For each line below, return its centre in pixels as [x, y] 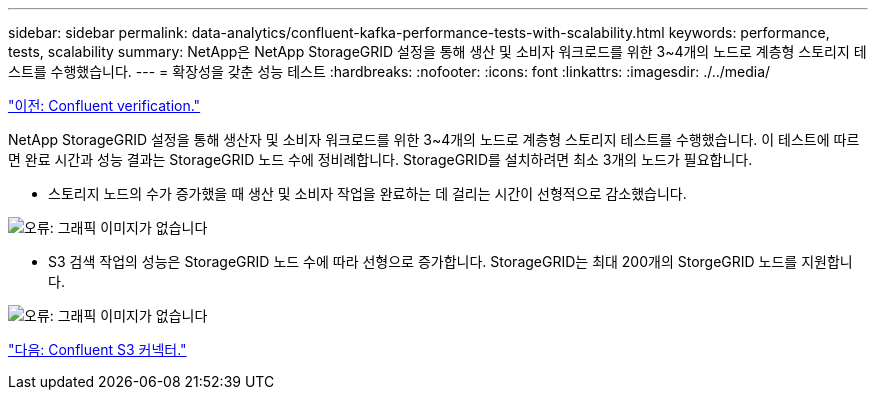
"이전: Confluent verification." [104, 105]
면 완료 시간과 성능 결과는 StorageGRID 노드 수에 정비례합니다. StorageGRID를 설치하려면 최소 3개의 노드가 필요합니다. [380, 159]
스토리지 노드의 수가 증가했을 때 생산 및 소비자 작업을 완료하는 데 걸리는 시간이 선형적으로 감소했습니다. [367, 193]
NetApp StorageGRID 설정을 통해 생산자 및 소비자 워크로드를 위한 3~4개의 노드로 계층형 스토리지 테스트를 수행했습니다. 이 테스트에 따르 [434, 139]
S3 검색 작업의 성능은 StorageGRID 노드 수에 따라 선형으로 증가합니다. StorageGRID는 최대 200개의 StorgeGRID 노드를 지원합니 [450, 261]
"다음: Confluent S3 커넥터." [97, 349]
